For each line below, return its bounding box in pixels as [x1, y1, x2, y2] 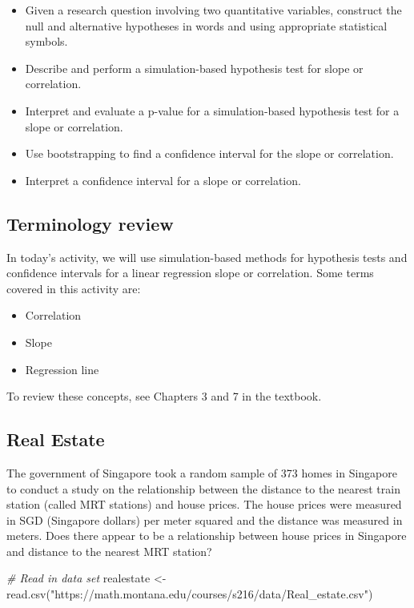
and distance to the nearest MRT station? [6, 542, 212, 559]
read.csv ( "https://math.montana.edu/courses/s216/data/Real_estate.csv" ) [6, 586, 373, 602]
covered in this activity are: [6, 280, 141, 296]
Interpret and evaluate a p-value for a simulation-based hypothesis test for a [25, 102, 400, 119]
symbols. [25, 33, 68, 50]
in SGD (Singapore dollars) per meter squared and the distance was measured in [6, 511, 403, 528]
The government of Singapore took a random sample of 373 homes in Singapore [6, 464, 397, 481]
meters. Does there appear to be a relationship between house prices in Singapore [6, 527, 407, 544]
